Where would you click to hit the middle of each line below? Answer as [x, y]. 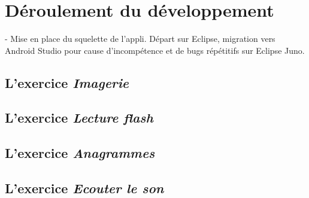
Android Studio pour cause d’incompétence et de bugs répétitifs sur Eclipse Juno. [155, 50]
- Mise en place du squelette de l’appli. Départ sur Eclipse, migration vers [140, 39]
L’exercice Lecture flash [79, 118]
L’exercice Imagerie [67, 82]
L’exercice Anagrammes [80, 153]
